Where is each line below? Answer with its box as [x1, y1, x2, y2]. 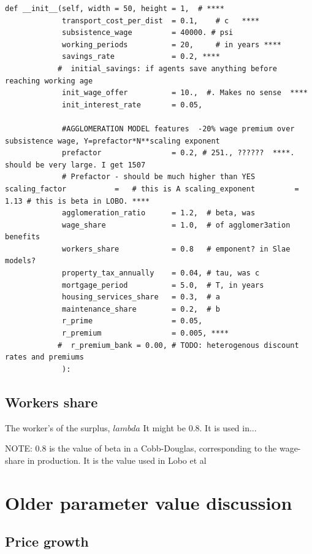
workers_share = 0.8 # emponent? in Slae [62, 244, 291, 253]
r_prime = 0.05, [62, 317, 203, 326]
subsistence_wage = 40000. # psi [62, 28, 234, 37]
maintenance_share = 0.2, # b [62, 304, 220, 314]
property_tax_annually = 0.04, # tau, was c [62, 269, 260, 278]
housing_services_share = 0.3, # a [62, 293, 220, 302]
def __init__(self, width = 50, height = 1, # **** [5, 4, 224, 13]
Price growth [5, 532, 89, 551]
